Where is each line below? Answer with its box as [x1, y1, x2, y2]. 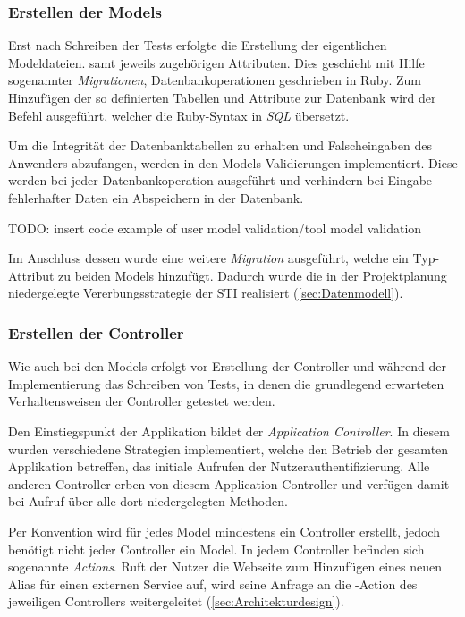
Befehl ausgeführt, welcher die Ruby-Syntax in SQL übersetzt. [8, 106, 350, 124]
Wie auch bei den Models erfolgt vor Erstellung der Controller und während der [8, 357, 446, 376]
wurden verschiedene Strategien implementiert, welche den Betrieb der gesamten [8, 439, 449, 458]
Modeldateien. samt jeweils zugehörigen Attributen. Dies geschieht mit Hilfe [8, 53, 425, 72]
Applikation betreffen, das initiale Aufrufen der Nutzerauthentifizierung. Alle [8, 457, 430, 476]
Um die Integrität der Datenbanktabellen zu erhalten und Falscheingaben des [8, 136, 432, 155]
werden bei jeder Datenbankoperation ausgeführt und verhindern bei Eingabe [8, 171, 433, 190]
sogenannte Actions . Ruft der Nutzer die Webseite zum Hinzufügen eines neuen [8, 557, 442, 576]
